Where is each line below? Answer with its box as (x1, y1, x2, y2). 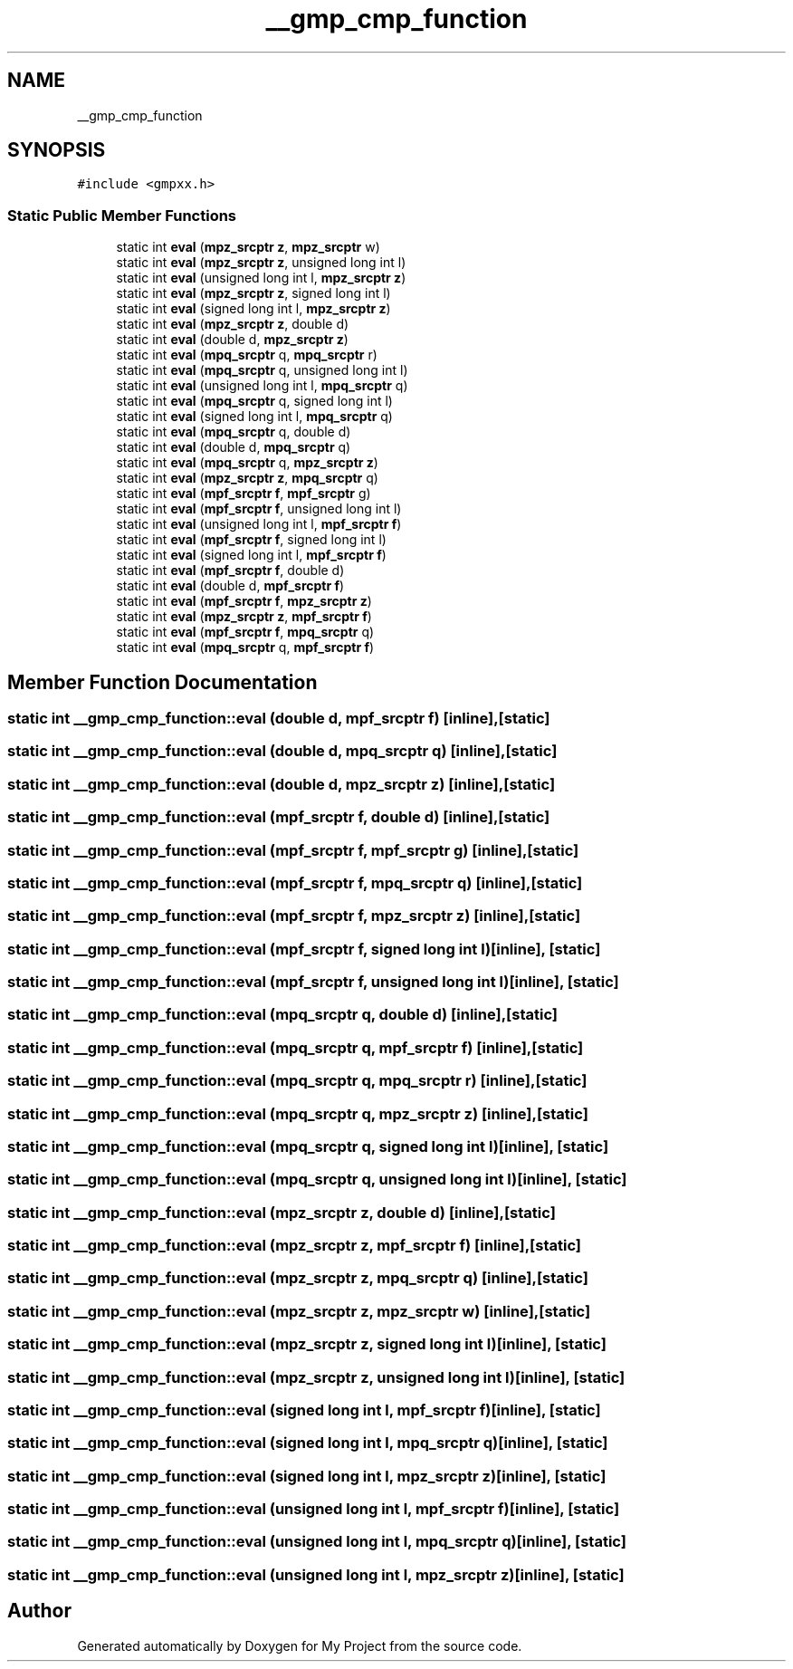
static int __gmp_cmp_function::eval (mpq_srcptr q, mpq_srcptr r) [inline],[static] (7, 1071, 588, 1090)
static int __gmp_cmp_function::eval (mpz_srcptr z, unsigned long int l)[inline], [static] (7, 1367, 626, 1386)
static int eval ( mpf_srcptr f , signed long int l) (116, 532, 387, 548)
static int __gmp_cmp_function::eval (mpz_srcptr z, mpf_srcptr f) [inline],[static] (7, 1236, 582, 1255)
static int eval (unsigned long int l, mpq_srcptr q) (116, 378, 408, 394)
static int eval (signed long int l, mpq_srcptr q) (116, 408, 393, 425)
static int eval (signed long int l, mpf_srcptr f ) (116, 547, 387, 563)
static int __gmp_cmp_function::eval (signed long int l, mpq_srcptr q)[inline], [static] (7, 1434, 608, 1453)
